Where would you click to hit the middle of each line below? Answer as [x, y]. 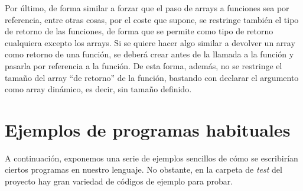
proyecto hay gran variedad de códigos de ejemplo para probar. [119, 181]
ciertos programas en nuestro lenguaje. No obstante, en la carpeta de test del [144, 169]
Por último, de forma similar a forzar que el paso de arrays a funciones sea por [147, 8]
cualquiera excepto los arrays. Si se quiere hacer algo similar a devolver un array [150, 42]
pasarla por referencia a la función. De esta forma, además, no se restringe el [144, 65]
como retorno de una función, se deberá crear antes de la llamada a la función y [149, 54]
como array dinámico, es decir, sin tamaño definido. [98, 89]
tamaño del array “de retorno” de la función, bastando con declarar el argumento [152, 77]
